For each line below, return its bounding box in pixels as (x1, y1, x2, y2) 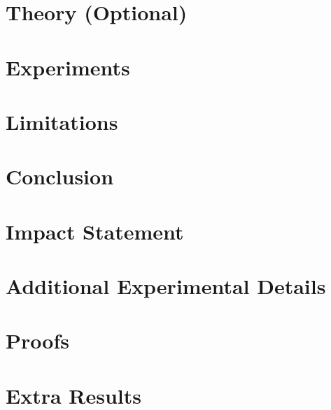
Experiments (6, 52, 130, 81)
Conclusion (6, 162, 114, 191)
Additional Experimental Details (6, 272, 326, 300)
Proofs (6, 326, 69, 355)
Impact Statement (6, 217, 184, 245)
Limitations (6, 107, 118, 136)
